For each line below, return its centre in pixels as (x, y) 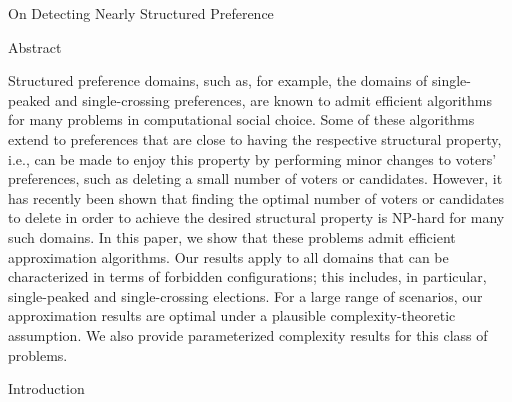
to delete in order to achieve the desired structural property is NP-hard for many (256, 217)
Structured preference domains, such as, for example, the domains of (218, 80)
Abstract (35, 46)
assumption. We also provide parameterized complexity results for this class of (248, 334)
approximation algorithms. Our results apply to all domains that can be (228, 256)
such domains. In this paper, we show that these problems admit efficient (232, 236)
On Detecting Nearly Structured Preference (141, 13)
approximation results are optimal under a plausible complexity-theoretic (232, 315)
